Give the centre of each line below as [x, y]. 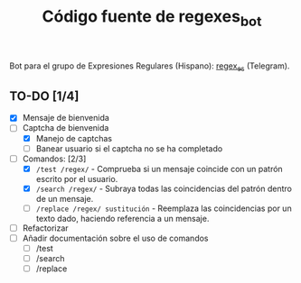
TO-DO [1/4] [44, 96]
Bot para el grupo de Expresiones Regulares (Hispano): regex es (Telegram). [150, 67]
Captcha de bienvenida [66, 128]
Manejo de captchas [74, 138]
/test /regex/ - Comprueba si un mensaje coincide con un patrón [159, 169]
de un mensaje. [65, 198]
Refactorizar [46, 228]
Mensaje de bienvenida [66, 118]
